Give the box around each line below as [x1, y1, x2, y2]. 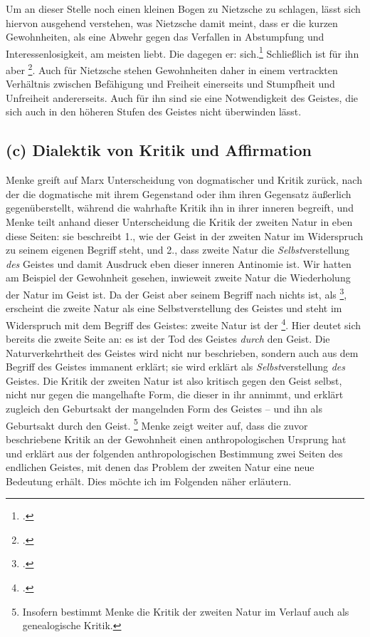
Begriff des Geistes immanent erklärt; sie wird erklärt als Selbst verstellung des [6, 359, 345, 374]
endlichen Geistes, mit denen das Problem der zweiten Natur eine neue [6, 460, 314, 475]
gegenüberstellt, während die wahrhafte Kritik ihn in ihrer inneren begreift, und [6, 200, 354, 215]
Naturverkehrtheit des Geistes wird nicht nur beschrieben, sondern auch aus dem [6, 345, 359, 360]
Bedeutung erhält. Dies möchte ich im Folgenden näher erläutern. [6, 473, 292, 488]
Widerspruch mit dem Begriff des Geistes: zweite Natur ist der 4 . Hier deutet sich [6, 315, 361, 332]
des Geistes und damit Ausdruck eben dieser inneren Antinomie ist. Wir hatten [6, 256, 351, 271]
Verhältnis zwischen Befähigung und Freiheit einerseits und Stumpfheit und [6, 76, 335, 91]
